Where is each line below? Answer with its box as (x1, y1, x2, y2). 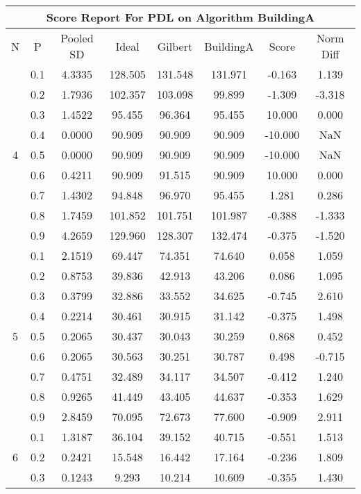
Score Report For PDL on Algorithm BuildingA (46, 9, 315, 25)
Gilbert (157, 38, 193, 54)
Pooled (60, 30, 94, 46)
